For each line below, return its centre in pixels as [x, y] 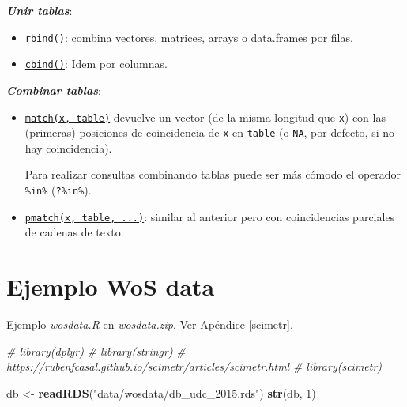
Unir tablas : [40, 10]
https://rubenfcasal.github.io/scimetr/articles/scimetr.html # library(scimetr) [194, 366]
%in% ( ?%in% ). [58, 190]
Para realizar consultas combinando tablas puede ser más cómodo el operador [213, 174]
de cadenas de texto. [74, 232]
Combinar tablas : [54, 90]
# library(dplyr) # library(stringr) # [96, 350]
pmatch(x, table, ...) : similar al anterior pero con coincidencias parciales [210, 216]
